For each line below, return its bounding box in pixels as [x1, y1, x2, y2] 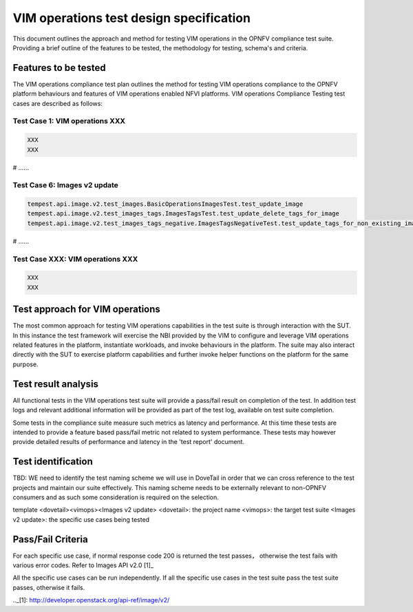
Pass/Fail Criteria [12, 534, 89, 545]
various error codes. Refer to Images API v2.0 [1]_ [12, 561, 154, 569]
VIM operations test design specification [12, 10, 251, 25]
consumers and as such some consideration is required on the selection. [12, 493, 220, 502]
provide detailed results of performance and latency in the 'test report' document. [12, 438, 244, 446]
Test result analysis [12, 378, 99, 390]
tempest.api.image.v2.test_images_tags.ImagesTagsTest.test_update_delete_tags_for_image [27, 210, 340, 218]
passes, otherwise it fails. [12, 583, 85, 591]
